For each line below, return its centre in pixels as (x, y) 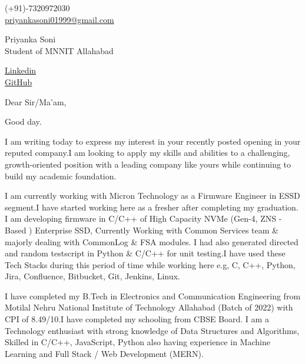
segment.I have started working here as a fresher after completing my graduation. (152, 207)
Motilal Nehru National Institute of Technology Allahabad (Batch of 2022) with (149, 307)
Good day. (23, 121)
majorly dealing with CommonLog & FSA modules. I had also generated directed (152, 241)
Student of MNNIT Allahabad (59, 50)
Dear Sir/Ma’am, (36, 101)
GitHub (19, 81)
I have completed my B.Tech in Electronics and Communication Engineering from (153, 295)
